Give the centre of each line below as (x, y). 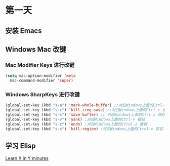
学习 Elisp (21, 146)
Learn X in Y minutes (27, 158)
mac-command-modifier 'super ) (41, 81)
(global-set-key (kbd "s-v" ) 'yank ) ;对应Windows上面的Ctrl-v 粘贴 (75, 119)
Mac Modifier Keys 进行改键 (40, 65)
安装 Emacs (24, 31)
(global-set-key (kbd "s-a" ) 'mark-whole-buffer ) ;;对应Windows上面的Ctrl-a (86, 105)
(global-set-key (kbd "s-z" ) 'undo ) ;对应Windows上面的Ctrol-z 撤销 (76, 124)
